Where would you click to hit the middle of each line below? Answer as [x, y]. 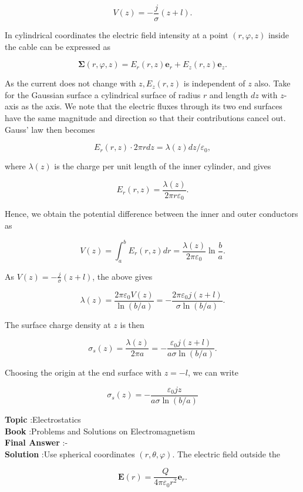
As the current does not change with [70, 83]
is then [132, 324]
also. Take [272, 83]
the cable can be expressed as [58, 46]
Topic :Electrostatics [43, 419]
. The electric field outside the [226, 453]
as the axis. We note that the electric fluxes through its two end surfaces [152, 106]
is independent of [214, 83]
